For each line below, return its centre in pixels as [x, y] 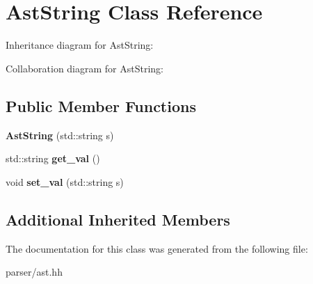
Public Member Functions [101, 105]
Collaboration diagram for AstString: [85, 68]
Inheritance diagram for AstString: [80, 45]
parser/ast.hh [34, 272]
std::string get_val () [53, 158]
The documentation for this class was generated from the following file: [157, 248]
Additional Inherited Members [118, 219]
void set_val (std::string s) [65, 181]
